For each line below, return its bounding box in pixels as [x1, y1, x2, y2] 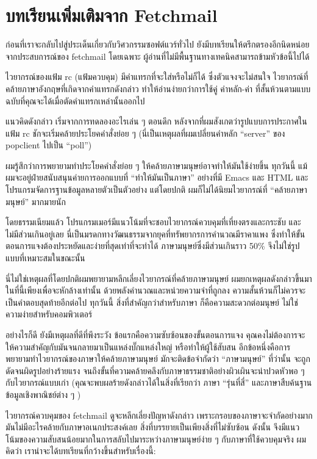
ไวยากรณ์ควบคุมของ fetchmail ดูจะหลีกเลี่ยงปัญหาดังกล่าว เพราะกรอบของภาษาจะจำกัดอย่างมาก [5, 408, 313, 421]
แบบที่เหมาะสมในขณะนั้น [5, 251, 85, 264]
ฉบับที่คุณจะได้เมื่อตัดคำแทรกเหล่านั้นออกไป [5, 94, 145, 107]
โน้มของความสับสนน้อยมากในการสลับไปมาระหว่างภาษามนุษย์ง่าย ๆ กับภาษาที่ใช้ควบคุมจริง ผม [5, 432, 306, 445]
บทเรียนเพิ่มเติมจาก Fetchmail [5, 2, 218, 27]
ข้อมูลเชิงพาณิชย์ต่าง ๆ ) [5, 388, 81, 400]
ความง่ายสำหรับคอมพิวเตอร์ [5, 308, 93, 320]
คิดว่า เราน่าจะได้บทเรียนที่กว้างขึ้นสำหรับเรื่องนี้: [5, 444, 156, 457]
